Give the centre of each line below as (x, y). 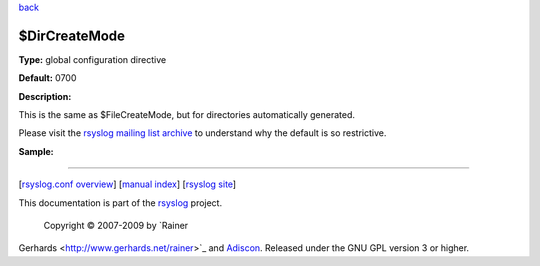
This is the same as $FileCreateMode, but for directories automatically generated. (186, 115)
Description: (45, 96)
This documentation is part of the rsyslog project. (120, 202)
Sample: (36, 151)
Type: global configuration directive (92, 59)
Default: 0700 (47, 78)
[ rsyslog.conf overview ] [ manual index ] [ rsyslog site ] (127, 184)
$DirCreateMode (71, 35)
